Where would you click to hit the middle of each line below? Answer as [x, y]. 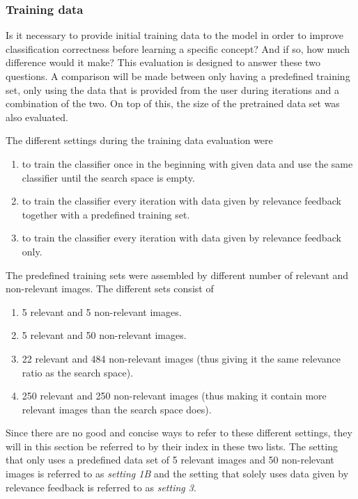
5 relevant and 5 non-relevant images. [102, 311]
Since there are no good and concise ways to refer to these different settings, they [179, 433]
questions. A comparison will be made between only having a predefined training [178, 76]
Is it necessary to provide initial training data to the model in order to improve [175, 35]
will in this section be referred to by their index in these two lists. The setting [172, 446]
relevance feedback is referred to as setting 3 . [101, 487]
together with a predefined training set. [106, 214]
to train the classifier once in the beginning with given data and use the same [187, 163]
